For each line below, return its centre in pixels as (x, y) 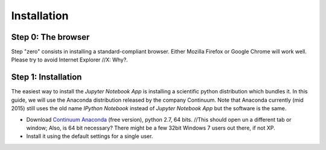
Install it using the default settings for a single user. (90, 136)
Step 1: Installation (46, 77)
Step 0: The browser (50, 37)
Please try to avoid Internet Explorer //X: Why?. (69, 60)
